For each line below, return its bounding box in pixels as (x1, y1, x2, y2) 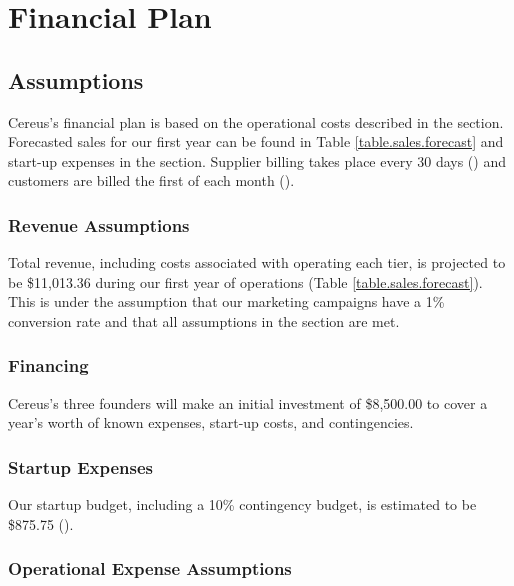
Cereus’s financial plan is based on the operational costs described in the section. (8, 111, 504, 132)
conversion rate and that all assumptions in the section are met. (8, 310, 400, 331)
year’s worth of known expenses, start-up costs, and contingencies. (8, 412, 414, 433)
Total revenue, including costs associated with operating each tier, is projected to (8, 252, 506, 273)
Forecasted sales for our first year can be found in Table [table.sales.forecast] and (8, 131, 504, 152)
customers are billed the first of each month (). (8, 170, 295, 191)
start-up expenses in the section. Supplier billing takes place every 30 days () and (8, 150, 506, 171)
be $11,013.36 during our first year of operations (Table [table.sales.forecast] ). (8, 271, 483, 292)
